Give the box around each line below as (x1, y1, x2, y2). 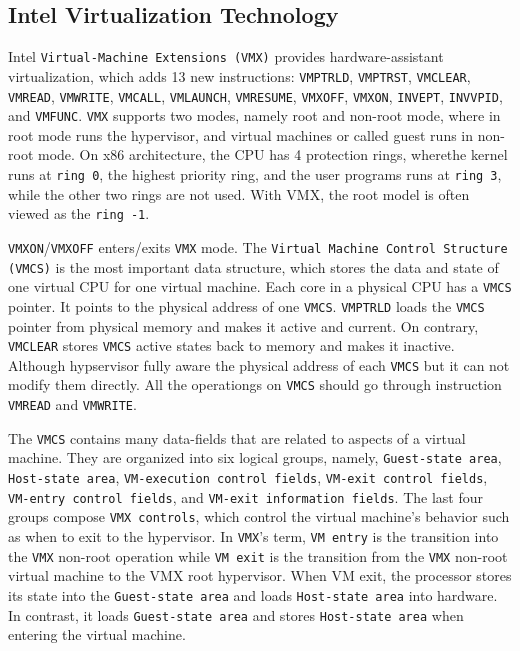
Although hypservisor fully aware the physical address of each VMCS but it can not (8, 354, 510, 375)
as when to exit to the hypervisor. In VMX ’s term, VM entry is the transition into (8, 526, 499, 547)
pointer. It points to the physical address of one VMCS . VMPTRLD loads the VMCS (8, 295, 485, 316)
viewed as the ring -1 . (8, 203, 150, 224)
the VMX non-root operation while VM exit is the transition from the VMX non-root (8, 545, 508, 566)
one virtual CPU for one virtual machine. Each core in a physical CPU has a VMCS (8, 276, 512, 297)
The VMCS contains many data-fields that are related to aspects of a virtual (8, 427, 466, 448)
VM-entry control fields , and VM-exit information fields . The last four (8, 486, 483, 507)
